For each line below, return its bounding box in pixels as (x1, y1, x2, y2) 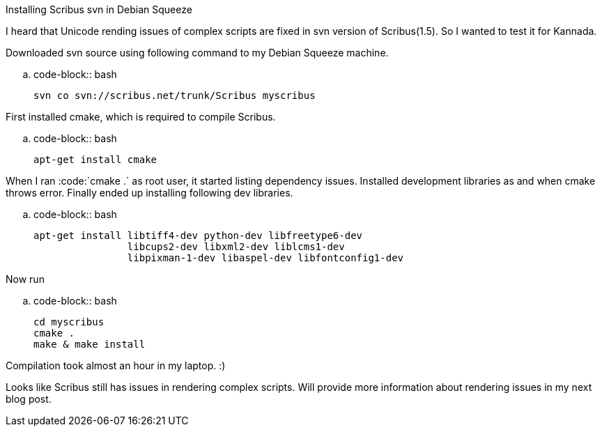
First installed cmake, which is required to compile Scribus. (6, 111, 276, 123)
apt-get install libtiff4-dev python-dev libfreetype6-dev (33, 230, 363, 241)
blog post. (6, 393, 52, 405)
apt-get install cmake (33, 154, 157, 165)
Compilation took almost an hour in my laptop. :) (6, 360, 226, 371)
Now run (6, 273, 45, 285)
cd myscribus (33, 316, 105, 327)
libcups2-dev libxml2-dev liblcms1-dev (127, 241, 345, 252)
